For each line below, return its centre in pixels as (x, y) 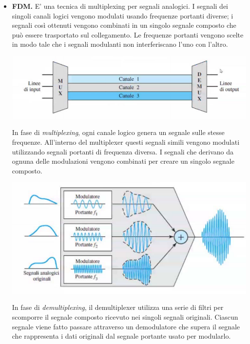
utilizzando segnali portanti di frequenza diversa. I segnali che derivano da (123, 151)
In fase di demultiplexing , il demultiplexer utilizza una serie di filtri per (118, 307)
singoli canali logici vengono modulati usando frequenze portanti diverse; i (123, 15)
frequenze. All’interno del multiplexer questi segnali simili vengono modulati (126, 142)
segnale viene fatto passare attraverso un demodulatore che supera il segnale (126, 326)
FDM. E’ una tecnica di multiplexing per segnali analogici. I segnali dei (120, 6)
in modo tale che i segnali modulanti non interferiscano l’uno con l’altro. (120, 44)
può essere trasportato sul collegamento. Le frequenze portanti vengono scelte (128, 34)
